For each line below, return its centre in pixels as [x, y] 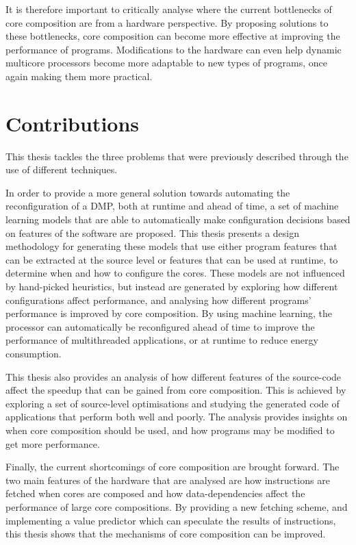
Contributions [73, 123]
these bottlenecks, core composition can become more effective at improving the [173, 36]
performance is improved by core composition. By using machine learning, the [169, 313]
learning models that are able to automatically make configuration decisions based [178, 219]
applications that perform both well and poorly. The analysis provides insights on [177, 417]
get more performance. [53, 443]
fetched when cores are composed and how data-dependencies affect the [155, 493]
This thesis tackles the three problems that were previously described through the [177, 156]
